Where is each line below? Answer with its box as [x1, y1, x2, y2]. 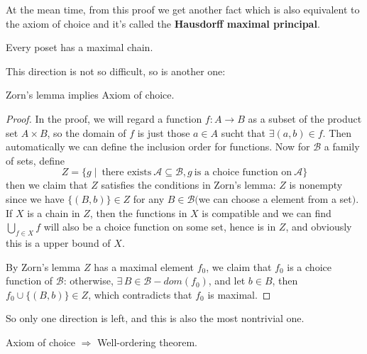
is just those [137, 125, 190, 140]
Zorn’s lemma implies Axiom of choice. [6, 87, 175, 102]
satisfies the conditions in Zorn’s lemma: [101, 177, 276, 192]
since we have [6, 191, 65, 206]
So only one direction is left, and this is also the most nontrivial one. [6, 311, 305, 326]
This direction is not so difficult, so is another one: [6, 63, 226, 78]
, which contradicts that [88, 287, 192, 302]
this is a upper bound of [6, 235, 111, 250]
